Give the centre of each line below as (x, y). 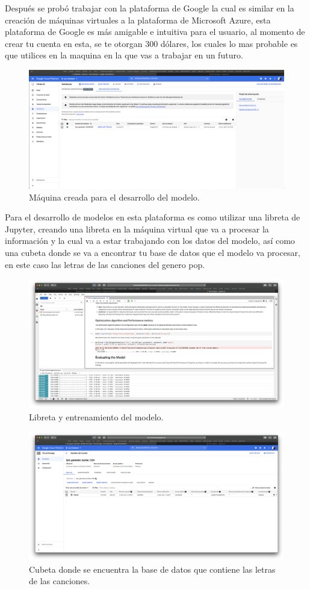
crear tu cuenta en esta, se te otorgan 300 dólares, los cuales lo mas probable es (151, 43)
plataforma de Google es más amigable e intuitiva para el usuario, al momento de (155, 32)
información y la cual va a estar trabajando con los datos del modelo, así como (150, 241)
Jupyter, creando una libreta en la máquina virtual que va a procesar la (137, 229)
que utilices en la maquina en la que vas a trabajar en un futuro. (124, 55)
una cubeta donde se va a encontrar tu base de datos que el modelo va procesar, (153, 253)
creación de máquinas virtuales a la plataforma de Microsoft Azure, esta (138, 20)
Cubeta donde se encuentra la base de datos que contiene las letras (152, 569)
